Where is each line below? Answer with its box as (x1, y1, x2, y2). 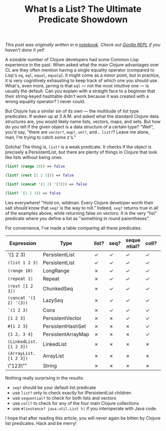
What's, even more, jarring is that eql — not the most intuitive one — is (5, 83, 149, 89)
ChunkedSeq (42, 285, 73, 292)
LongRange (42, 267, 70, 274)
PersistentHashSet (42, 322, 86, 329)
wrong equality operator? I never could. (5, 99, 85, 105)
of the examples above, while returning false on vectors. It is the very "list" (5, 210, 157, 216)
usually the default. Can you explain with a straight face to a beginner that (5, 88, 156, 94)
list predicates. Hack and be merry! (5, 420, 77, 426)
